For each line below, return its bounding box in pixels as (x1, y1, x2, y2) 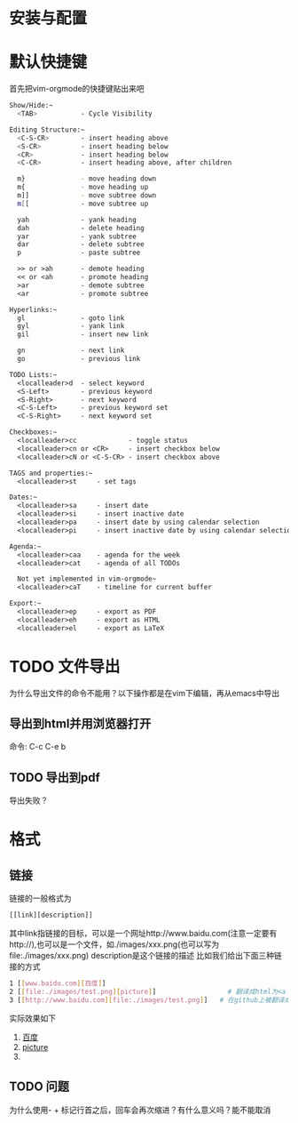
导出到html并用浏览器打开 (9, 716, 152, 731)
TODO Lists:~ (9, 370, 58, 379)
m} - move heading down (17, 174, 157, 183)
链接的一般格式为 (9, 893, 72, 903)
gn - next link (17, 346, 125, 356)
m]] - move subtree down (17, 191, 157, 200)
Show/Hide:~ (9, 101, 53, 110)
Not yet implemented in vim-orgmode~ (17, 574, 157, 583)
